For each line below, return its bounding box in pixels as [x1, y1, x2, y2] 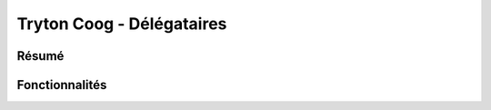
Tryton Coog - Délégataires [16, 14, 227, 34]
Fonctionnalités [16, 77, 107, 93]
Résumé [16, 48, 65, 64]
